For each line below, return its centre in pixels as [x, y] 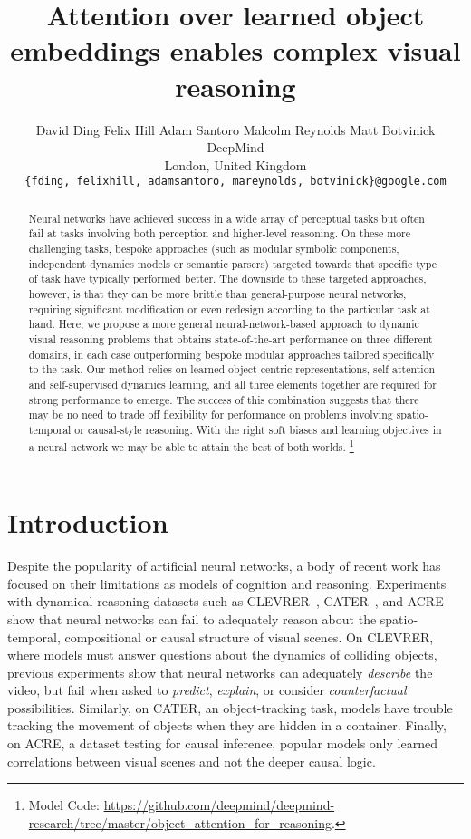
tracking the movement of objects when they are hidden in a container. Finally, [227, 725]
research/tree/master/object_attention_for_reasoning [180, 822]
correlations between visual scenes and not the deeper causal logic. [192, 761]
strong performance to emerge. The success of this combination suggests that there [224, 399]
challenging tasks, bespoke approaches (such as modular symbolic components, [214, 249]
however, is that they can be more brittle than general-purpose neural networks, [217, 294]
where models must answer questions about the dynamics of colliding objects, [222, 655]
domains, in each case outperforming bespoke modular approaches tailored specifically [231, 354]
